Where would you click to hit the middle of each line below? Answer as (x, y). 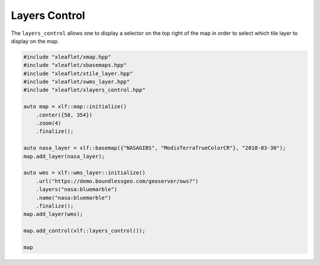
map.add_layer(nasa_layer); (64, 156)
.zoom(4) (49, 123)
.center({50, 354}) (64, 115)
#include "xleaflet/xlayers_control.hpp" (84, 90)
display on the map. (35, 41)
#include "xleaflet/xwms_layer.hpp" (77, 82)
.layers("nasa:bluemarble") (77, 190)
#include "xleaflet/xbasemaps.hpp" (75, 65)
